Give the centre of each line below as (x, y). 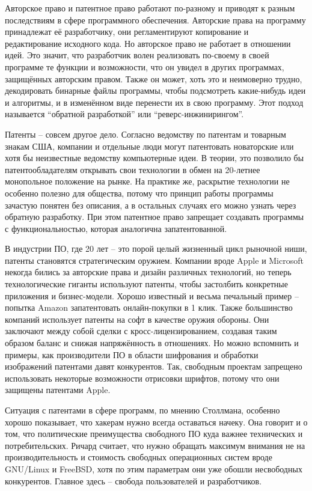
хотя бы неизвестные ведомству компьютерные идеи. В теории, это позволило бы (154, 158)
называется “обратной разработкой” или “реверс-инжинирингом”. (124, 114)
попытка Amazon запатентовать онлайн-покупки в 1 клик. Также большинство (149, 307)
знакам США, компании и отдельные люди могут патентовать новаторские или (149, 146)
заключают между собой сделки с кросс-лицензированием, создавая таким (141, 331)
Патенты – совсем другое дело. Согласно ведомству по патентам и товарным (145, 134)
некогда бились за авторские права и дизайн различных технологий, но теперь (148, 272)
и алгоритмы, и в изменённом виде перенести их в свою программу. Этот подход (154, 102)
